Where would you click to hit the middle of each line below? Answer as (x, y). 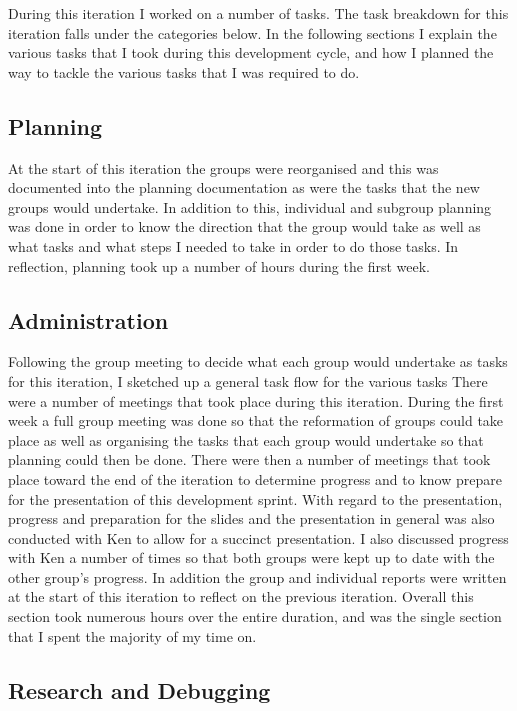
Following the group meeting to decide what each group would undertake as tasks (258, 361)
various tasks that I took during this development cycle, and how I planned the (251, 52)
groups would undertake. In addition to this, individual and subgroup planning (250, 206)
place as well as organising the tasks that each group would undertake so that (246, 439)
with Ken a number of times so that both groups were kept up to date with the (251, 557)
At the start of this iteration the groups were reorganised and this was (223, 167)
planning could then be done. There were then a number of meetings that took (249, 459)
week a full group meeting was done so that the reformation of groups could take (256, 420)
